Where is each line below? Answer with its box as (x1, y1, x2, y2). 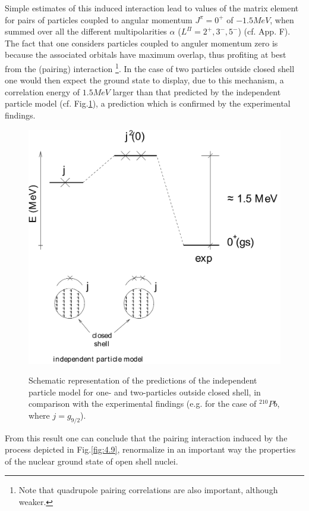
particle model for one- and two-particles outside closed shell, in (29, 385, 261, 398)
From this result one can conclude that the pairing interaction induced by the (5, 431, 288, 444)
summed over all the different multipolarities (5, 25, 167, 38)
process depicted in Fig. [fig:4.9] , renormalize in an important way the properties (5, 443, 296, 456)
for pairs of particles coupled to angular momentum (5, 13, 193, 26)
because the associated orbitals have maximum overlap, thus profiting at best (5, 48, 286, 61)
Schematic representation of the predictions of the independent (29, 374, 257, 387)
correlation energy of (5, 85, 80, 98)
